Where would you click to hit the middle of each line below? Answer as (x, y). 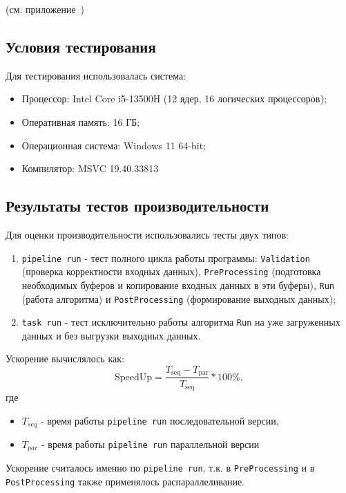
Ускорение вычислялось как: (65, 359)
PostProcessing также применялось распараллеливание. (125, 482)
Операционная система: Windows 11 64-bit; (114, 145)
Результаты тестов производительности (137, 206)
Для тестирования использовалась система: (96, 75)
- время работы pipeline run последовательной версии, (160, 420)
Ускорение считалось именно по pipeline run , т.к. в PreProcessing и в (160, 468)
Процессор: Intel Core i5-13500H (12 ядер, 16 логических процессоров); (174, 99)
